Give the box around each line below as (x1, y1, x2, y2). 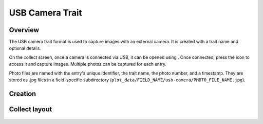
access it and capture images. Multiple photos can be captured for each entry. (9, 61, 167, 67)
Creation (9, 89, 36, 98)
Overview (9, 26, 39, 34)
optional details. (9, 45, 41, 51)
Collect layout (9, 105, 52, 113)
